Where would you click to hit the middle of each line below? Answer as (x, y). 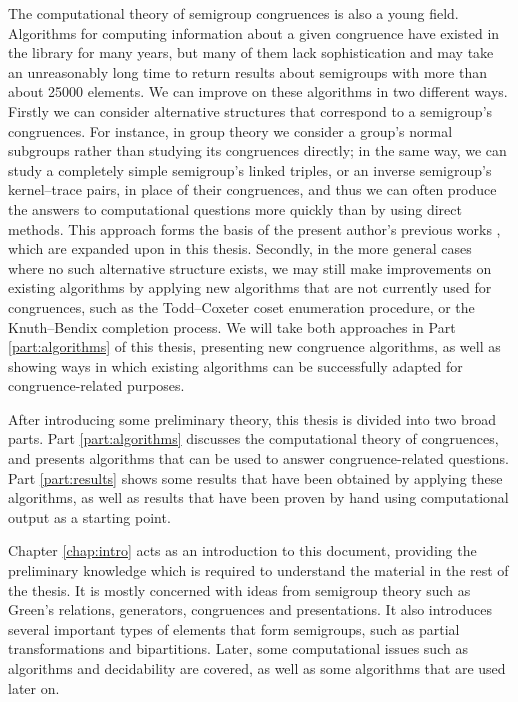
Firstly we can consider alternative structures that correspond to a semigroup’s (250, 110)
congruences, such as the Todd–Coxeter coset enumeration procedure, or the (241, 306)
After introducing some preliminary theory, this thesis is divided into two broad (252, 418)
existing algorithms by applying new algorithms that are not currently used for (250, 287)
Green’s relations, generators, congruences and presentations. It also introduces (250, 609)
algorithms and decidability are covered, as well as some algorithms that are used (257, 668)
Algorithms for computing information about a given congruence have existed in (254, 32)
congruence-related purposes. (96, 385)
